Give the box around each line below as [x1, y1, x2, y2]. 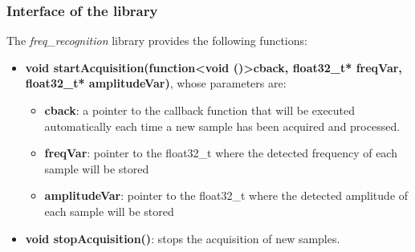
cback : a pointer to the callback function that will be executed [44, 102, 356, 118]
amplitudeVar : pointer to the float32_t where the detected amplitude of [44, 187, 409, 204]
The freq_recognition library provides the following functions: [6, 32, 307, 49]
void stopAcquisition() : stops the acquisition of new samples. [25, 230, 340, 246]
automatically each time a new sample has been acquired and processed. [44, 117, 401, 134]
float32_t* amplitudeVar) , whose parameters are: [25, 75, 287, 91]
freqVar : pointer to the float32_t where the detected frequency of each [44, 144, 397, 161]
